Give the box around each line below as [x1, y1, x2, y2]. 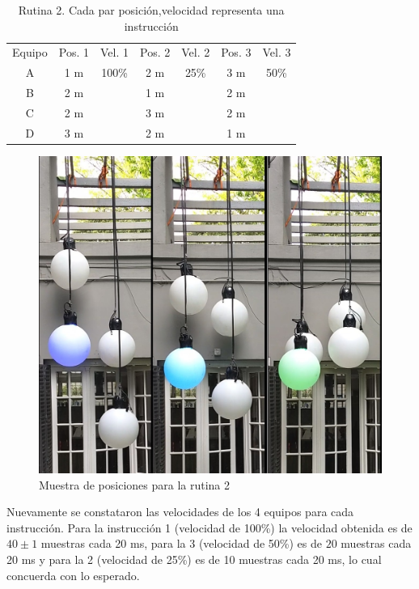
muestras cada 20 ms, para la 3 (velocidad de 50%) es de [40, 535, 322, 552]
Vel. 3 [262, 44, 291, 61]
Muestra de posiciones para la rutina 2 [39, 476, 231, 493]
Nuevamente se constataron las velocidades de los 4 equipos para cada [6, 503, 354, 520]
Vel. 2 [181, 44, 210, 61]
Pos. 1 [58, 44, 89, 61]
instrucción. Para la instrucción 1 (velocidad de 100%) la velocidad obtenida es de [6, 519, 413, 536]
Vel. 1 [100, 44, 129, 61]
